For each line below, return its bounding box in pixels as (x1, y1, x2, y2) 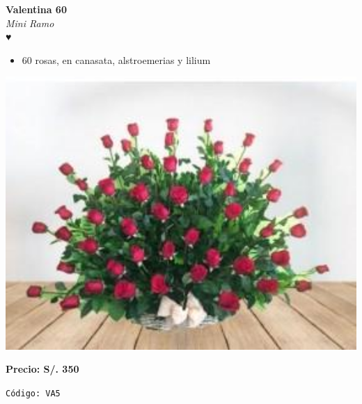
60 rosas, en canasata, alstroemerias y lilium (22, 52, 211, 67)
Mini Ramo (6, 15, 54, 30)
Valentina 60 (6, 2, 67, 16)
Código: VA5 (6, 388, 61, 398)
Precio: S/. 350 (6, 362, 79, 376)
